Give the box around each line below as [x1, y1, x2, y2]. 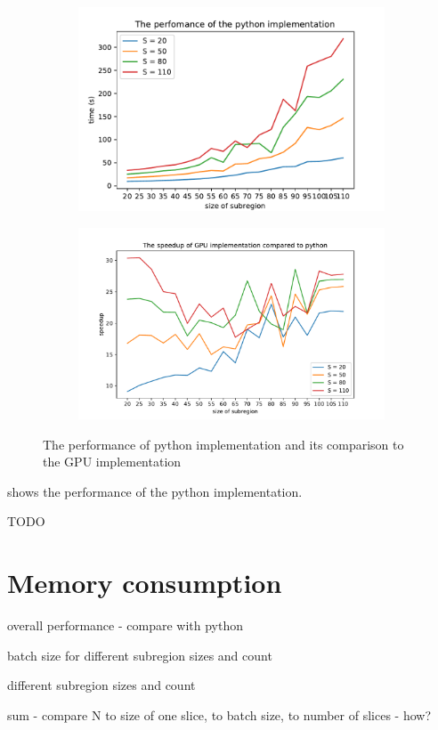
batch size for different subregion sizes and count [7, 645, 272, 664]
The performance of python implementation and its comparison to [43, 434, 404, 453]
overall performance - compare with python [7, 616, 243, 635]
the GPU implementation [43, 452, 182, 471]
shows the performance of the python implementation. [7, 482, 303, 500]
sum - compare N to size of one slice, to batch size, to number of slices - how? [7, 705, 432, 724]
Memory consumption [7, 564, 282, 601]
